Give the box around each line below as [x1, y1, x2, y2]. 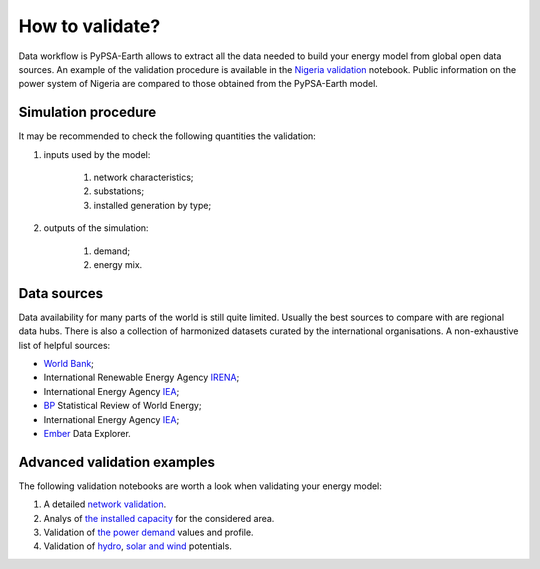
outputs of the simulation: [43, 222, 149, 234]
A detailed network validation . [43, 498, 167, 510]
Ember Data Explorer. [43, 428, 132, 439]
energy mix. [93, 258, 143, 270]
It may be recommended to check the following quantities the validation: [18, 130, 317, 142]
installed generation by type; [93, 199, 212, 211]
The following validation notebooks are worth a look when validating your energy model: [18, 480, 382, 492]
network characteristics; [93, 171, 194, 184]
